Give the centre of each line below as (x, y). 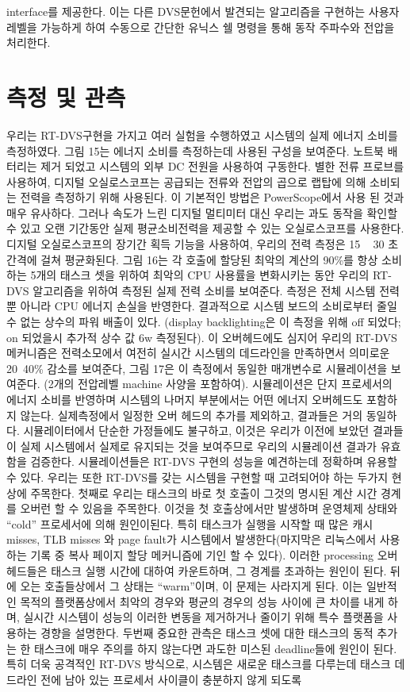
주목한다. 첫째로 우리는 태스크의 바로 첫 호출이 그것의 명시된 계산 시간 (204, 492)
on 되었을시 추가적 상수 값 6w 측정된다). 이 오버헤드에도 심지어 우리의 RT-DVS (202, 337)
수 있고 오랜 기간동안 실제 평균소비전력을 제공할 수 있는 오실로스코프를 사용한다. (205, 228)
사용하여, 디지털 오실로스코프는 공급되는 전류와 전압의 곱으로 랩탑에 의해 (186, 181)
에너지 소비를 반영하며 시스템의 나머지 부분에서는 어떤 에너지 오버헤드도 (185, 399)
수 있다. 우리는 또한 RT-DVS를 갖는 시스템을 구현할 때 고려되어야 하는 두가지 (197, 477)
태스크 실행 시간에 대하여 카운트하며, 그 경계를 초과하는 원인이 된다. (219, 570)
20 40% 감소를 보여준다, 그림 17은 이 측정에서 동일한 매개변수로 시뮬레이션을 (197, 368)
